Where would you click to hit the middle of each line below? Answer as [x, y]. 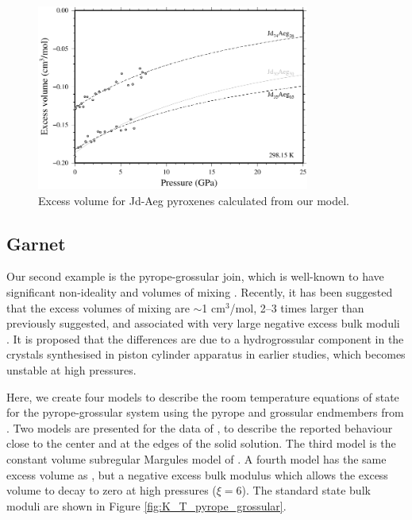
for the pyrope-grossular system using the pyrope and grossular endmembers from [205, 412]
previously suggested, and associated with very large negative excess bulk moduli [203, 323]
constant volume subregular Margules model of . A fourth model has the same [196, 458]
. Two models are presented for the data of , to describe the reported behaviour [200, 427]
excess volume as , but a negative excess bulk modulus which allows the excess [197, 474]
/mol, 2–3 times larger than [297, 307]
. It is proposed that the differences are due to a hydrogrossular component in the [205, 338]
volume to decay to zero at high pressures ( [112, 490]
